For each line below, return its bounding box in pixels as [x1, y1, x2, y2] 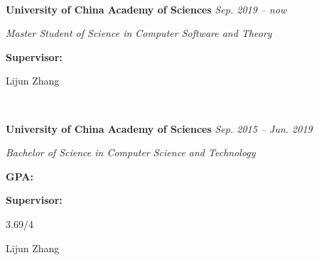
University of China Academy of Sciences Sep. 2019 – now [6, 1, 287, 16]
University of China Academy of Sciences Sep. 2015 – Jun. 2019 [6, 121, 313, 136]
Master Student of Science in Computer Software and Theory [6, 26, 272, 40]
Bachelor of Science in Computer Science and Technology [6, 145, 256, 160]
